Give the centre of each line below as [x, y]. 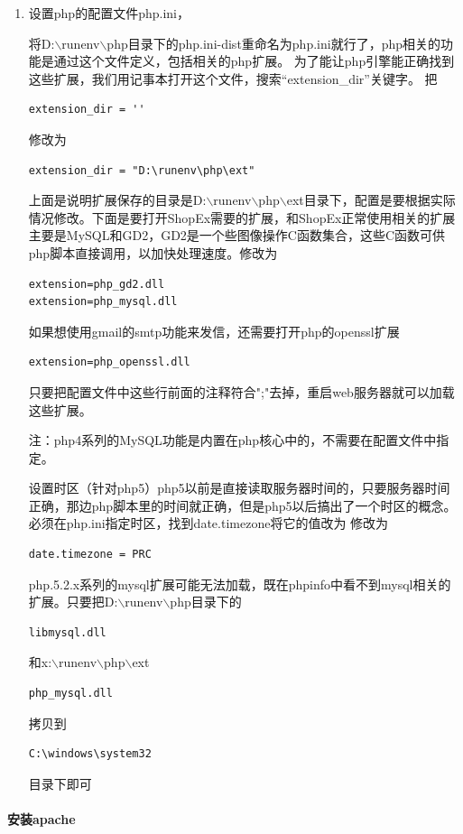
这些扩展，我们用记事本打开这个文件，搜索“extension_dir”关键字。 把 [233, 78]
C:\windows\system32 [90, 754]
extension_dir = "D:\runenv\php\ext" [142, 170]
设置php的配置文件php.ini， [109, 13]
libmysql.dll [67, 632]
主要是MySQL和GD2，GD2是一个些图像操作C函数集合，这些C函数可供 [237, 235]
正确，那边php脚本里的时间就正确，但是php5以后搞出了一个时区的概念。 [242, 505]
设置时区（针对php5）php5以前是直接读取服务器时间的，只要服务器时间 [239, 488]
